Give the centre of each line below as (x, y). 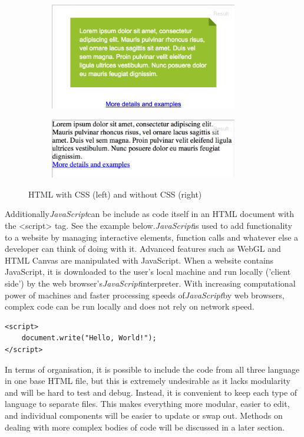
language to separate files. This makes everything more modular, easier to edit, (147, 404)
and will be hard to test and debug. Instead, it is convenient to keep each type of (151, 392)
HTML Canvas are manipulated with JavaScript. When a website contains (139, 260)
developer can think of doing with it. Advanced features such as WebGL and (143, 249)
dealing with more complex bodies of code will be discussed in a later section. (145, 427)
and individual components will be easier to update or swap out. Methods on (144, 415)
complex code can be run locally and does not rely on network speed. (130, 306)
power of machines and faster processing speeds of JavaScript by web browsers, (145, 295)
